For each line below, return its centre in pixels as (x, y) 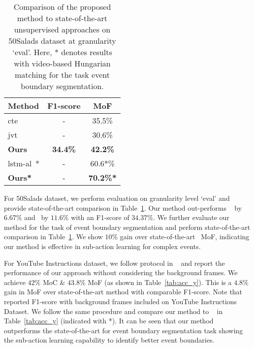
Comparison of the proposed (62, 7)
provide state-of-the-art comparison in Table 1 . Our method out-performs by (123, 207)
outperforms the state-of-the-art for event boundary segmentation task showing (124, 330)
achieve (15, 282)
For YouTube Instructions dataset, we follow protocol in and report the (114, 263)
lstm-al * (24, 163)
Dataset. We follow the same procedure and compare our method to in (113, 311)
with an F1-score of (100, 217)
